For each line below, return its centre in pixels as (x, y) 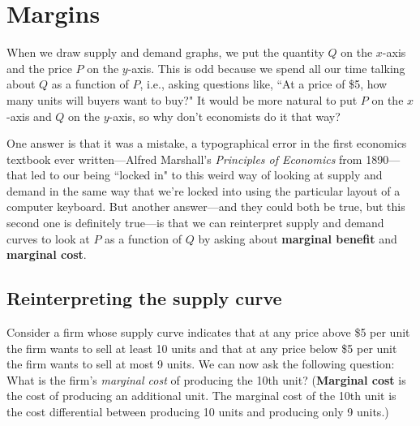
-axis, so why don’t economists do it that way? (225, 116)
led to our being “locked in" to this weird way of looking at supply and (207, 175)
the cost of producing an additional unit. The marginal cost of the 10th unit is (201, 396)
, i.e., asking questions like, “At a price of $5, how (264, 84)
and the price (39, 68)
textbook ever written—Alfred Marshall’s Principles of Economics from (184, 159)
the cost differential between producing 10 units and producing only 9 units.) (198, 412)
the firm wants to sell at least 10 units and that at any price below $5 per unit (202, 348)
